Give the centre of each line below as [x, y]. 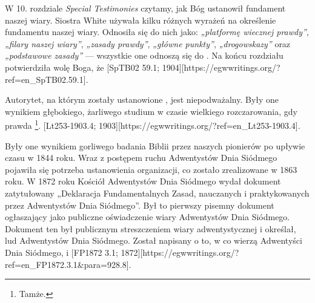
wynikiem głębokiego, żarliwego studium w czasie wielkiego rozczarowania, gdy [151, 111]
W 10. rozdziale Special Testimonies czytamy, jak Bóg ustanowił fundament [145, 8]
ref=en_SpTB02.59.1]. [47, 79]
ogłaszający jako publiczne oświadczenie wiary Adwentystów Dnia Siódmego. [148, 217]
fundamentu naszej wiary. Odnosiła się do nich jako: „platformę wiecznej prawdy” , [157, 32]
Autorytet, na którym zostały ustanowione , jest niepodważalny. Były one [142, 99]
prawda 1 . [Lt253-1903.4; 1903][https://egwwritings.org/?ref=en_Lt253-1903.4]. [153, 124]
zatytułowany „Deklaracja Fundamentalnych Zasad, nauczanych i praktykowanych [157, 193]
